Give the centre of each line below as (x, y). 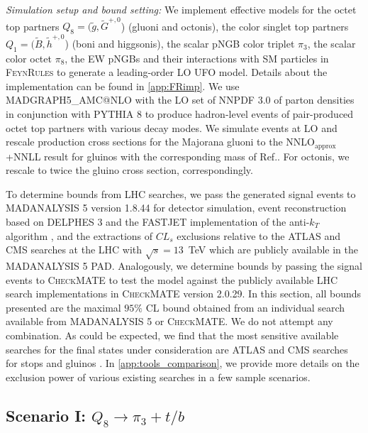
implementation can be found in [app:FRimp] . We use (123, 86)
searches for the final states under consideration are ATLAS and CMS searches (177, 349)
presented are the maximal (63, 307)
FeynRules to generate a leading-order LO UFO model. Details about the (167, 72)
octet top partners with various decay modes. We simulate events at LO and (172, 127)
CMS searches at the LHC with (74, 250)
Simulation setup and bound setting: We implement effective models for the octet (181, 9)
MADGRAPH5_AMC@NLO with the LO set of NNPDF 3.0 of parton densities (180, 100)
